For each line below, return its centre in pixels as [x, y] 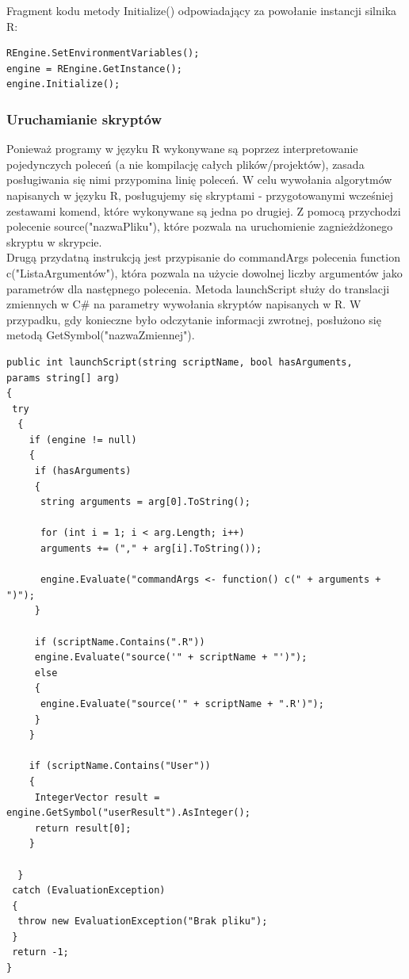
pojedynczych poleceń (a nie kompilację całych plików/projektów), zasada [185, 164]
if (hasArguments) [83, 471]
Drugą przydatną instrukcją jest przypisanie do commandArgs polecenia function [203, 257]
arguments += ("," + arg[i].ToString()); [151, 549]
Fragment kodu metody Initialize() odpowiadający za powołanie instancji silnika [202, 10]
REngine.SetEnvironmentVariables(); [103, 54]
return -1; [40, 952]
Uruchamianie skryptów [84, 119]
